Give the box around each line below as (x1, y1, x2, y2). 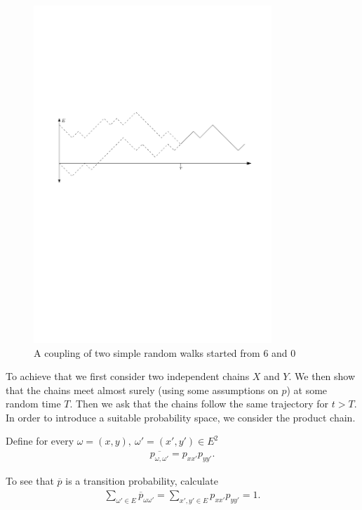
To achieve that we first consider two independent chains (6, 369, 250, 384)
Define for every (6, 433, 74, 448)
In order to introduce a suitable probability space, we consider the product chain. (6, 410, 356, 424)
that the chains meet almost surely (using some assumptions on (6, 382, 279, 397)
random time (6, 396, 61, 411)
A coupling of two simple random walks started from (34, 345, 260, 360)
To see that (6, 473, 54, 488)
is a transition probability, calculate (65, 473, 218, 488)
